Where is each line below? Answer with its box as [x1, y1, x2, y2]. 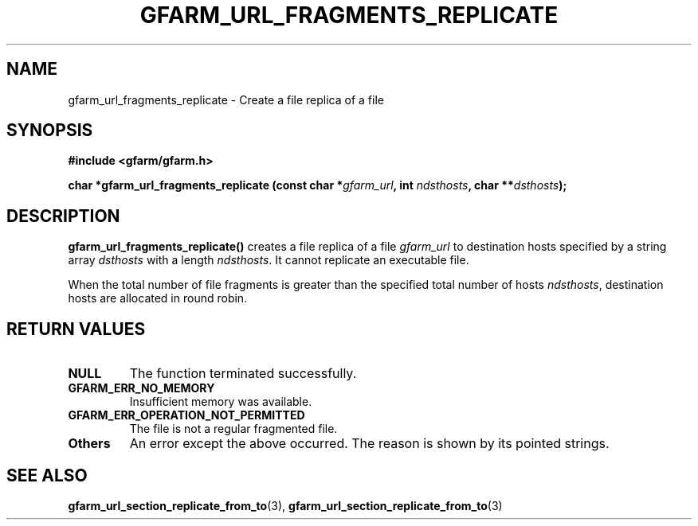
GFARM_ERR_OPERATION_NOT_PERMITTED [68, 408, 305, 423]
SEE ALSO [6, 465, 88, 485]
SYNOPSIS [6, 120, 93, 141]
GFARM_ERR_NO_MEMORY [68, 381, 215, 395]
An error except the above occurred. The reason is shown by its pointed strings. [129, 435, 610, 452]
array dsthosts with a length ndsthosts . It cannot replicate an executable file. [68, 253, 469, 267]
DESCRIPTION [6, 205, 120, 226]
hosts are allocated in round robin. [68, 291, 248, 306]
